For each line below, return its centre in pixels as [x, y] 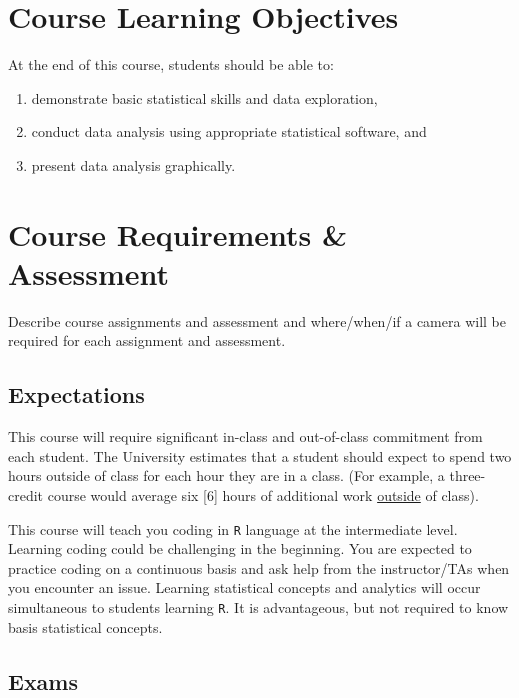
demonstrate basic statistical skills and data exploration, [204, 97]
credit [26, 494]
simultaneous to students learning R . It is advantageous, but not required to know [258, 607]
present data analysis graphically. [133, 164]
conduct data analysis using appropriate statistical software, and [229, 131]
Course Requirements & [178, 233]
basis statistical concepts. [85, 626]
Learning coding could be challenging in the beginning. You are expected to [240, 548]
